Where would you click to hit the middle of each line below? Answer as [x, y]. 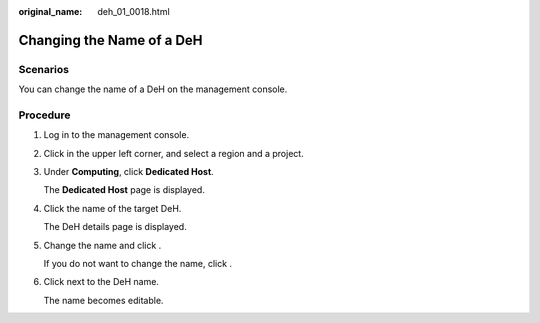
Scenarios [44, 69]
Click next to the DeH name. [101, 282]
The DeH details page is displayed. [115, 227]
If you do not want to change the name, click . [138, 264]
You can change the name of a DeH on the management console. [153, 89]
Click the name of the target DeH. [112, 208]
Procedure [44, 115]
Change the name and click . [102, 245]
